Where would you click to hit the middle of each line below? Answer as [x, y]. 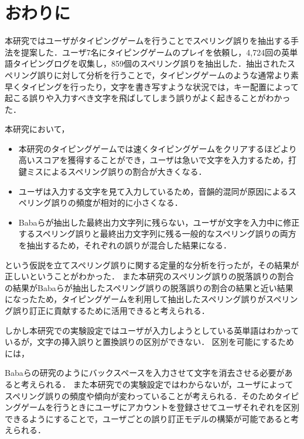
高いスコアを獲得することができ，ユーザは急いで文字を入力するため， [153, 160]
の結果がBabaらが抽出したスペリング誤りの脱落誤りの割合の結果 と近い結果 [149, 287]
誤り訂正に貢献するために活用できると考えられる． [111, 310]
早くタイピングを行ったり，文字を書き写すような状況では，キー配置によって [152, 86]
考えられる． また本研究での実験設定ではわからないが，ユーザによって [157, 384]
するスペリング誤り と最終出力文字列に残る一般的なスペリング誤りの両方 [157, 234]
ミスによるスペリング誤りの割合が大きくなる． [117, 172]
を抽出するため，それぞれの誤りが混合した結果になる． [125, 245]
